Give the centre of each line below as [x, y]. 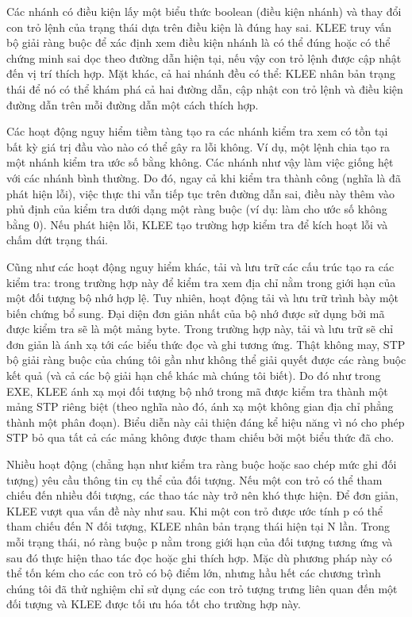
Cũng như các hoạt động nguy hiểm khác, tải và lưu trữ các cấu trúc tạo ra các [200, 266]
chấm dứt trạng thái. [58, 240]
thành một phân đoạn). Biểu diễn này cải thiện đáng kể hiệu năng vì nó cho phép [206, 422]
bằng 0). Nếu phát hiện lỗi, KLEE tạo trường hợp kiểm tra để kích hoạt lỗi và [197, 224]
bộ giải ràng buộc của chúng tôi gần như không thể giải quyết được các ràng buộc [206, 360]
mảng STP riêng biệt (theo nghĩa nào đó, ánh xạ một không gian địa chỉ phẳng [200, 406]
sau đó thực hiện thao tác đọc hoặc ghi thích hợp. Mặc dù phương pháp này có [199, 557]
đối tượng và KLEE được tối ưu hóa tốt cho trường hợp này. [154, 604]
